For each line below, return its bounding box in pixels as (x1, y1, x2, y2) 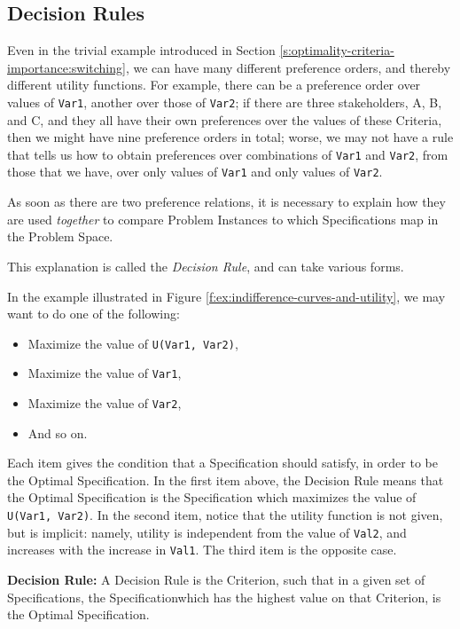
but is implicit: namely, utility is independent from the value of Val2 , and (7, 523, 407, 541)
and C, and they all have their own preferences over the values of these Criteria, (7, 110, 442, 129)
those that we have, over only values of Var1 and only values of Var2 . (7, 162, 383, 181)
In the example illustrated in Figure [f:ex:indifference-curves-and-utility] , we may (7, 287, 446, 305)
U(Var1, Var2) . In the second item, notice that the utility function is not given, (7, 506, 443, 524)
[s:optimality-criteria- (279, 41, 394, 59)
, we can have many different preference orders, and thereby (125, 58, 451, 76)
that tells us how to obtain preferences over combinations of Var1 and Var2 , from (7, 145, 448, 163)
